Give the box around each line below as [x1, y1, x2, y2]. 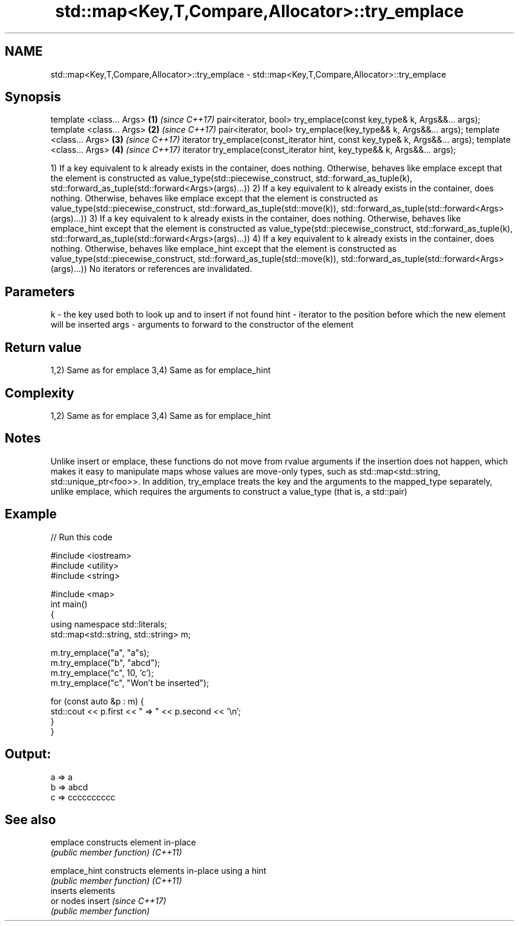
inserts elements [50, 886, 116, 896]
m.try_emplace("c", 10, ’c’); [50, 667, 154, 678]
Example [5, 507, 57, 522]
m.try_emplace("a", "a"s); [50, 647, 149, 658]
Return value [5, 339, 82, 355]
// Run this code [50, 531, 113, 542]
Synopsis [5, 89, 61, 105]
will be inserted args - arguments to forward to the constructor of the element [50, 319, 354, 330]
